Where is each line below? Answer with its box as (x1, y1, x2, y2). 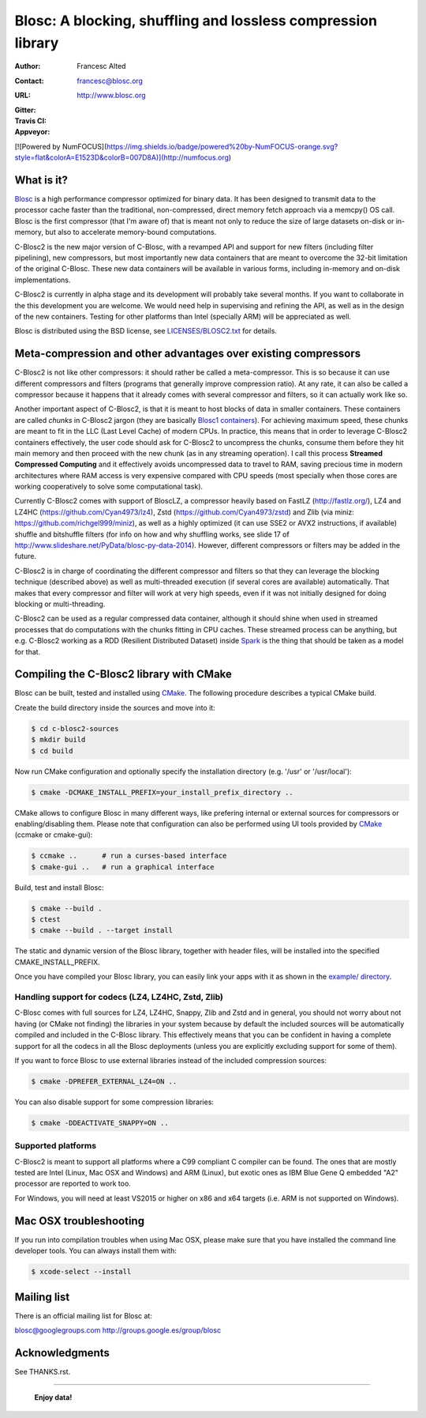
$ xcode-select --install (31, 1267, 132, 1277)
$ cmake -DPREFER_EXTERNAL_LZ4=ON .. (31, 1077, 177, 1086)
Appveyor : (14, 127, 50, 137)
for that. (14, 647, 41, 656)
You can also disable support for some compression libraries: (14, 1097, 215, 1107)
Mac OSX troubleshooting (14, 1214, 145, 1228)
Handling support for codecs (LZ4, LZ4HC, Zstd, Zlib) (14, 992, 224, 1003)
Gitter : (14, 105, 36, 115)
